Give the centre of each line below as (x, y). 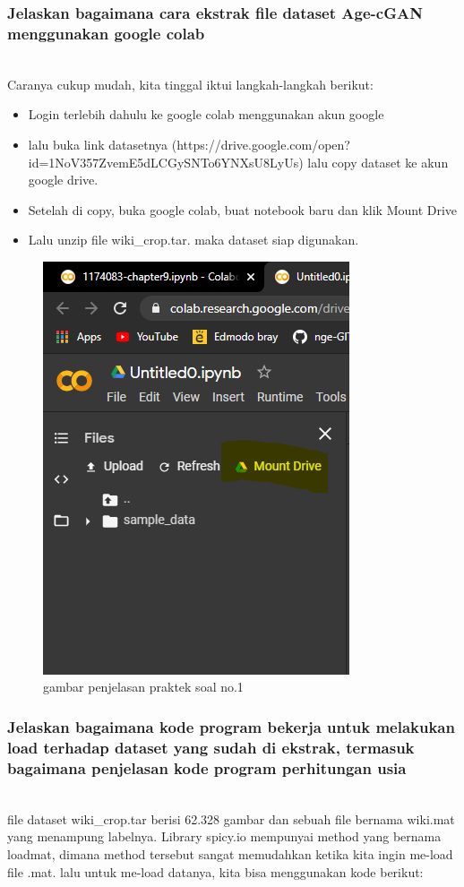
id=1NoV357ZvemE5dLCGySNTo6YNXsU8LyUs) (166, 162)
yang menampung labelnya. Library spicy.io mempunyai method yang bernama (224, 836)
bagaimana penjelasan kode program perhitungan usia (207, 767)
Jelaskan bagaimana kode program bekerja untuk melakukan (231, 727)
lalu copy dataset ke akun (378, 162)
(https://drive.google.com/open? (261, 144)
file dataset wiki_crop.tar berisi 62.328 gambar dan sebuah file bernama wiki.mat (231, 818)
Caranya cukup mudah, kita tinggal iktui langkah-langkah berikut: (190, 84)
